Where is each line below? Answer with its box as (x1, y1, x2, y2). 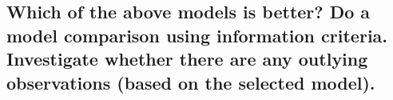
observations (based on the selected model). (6, 70, 375, 94)
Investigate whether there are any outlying (6, 46, 368, 71)
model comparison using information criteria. (6, 22, 388, 47)
